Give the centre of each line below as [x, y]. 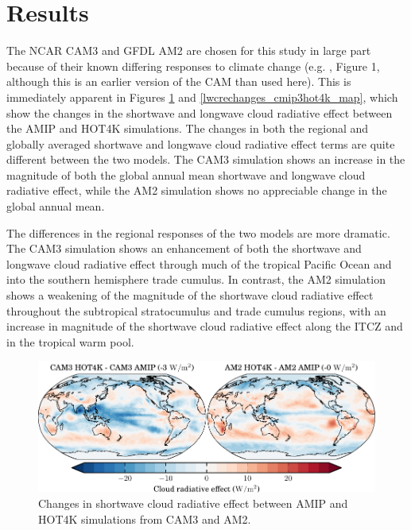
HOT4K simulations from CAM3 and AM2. [145, 518]
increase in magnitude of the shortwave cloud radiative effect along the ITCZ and [205, 326]
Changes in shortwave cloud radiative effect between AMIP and [193, 503]
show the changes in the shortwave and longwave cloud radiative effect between [200, 112]
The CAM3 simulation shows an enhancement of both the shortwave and [184, 248]
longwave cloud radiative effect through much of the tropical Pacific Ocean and [199, 263]
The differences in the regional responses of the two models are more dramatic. [198, 232]
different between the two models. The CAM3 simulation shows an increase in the [206, 159]
